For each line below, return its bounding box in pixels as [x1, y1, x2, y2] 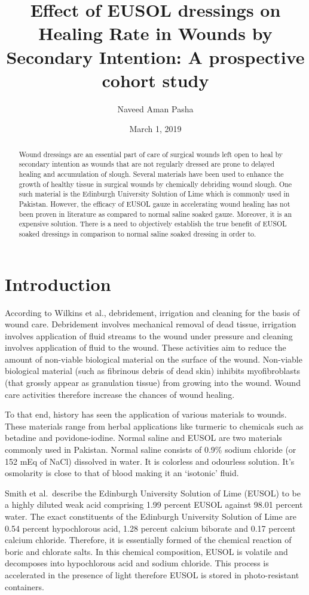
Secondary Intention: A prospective [6, 44, 305, 69]
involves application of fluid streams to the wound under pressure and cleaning [5, 329, 293, 342]
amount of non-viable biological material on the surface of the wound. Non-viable [5, 352, 302, 365]
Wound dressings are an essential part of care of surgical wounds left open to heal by [19, 149, 283, 159]
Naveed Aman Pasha [117, 102, 194, 115]
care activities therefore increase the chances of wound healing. [5, 388, 235, 400]
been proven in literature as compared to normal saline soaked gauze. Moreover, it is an [19, 208, 292, 219]
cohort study [102, 68, 209, 92]
